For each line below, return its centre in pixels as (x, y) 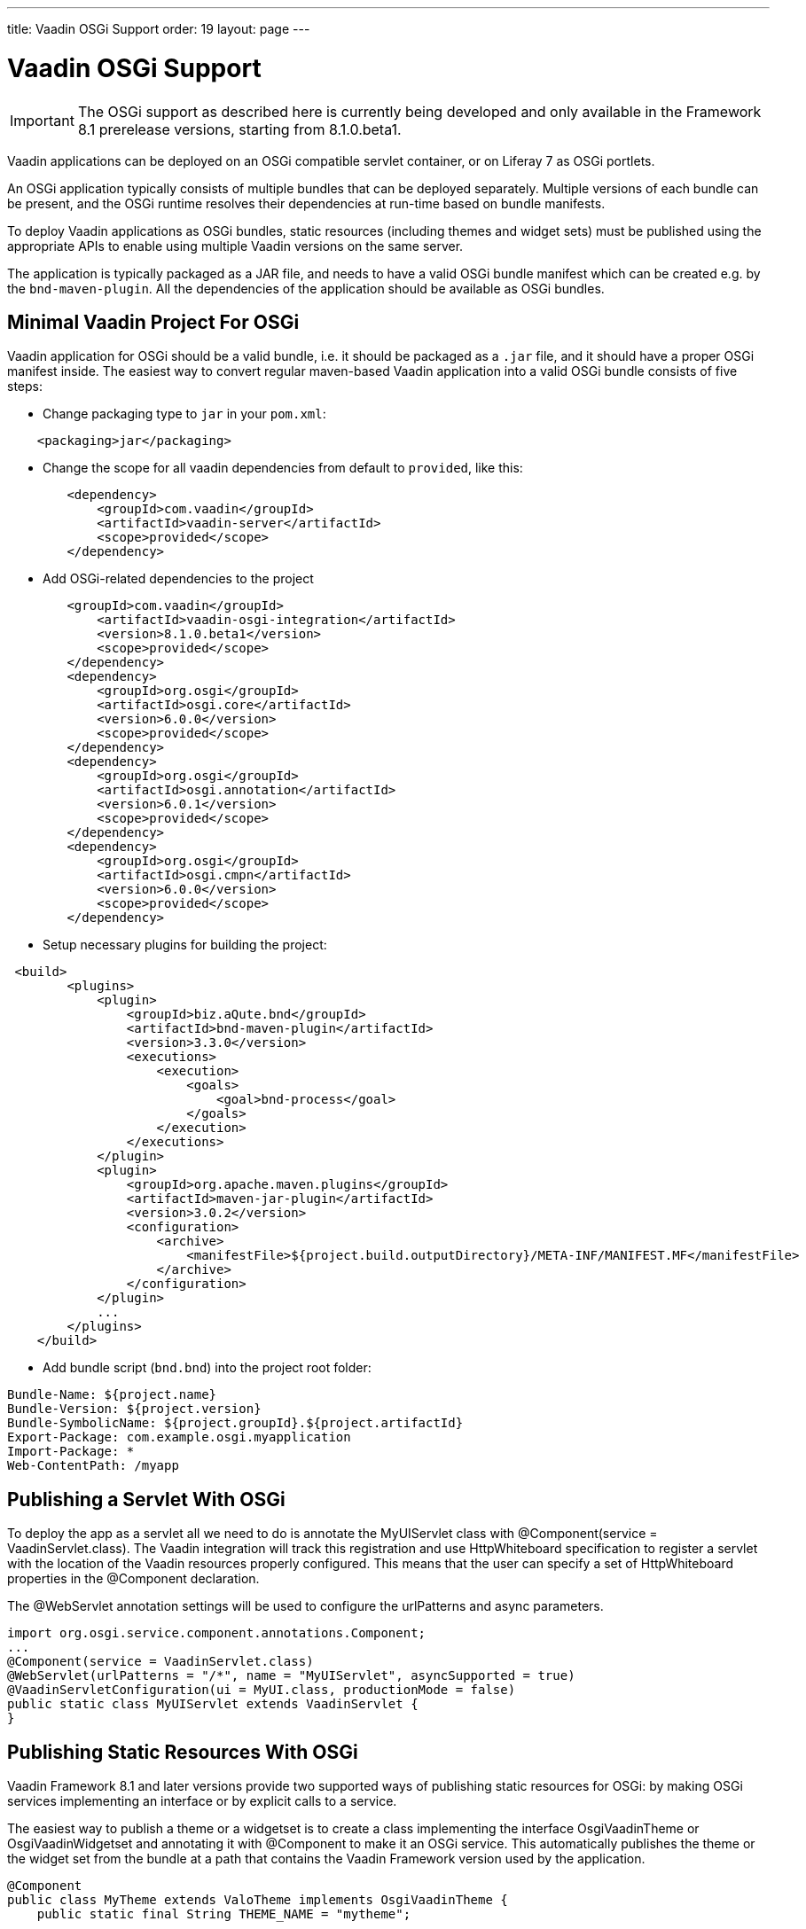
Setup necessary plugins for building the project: (185, 945)
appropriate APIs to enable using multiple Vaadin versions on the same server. (235, 246)
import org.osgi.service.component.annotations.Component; (217, 1633)
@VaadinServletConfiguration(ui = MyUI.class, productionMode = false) (262, 1690)
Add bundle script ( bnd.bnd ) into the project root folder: (207, 1368)
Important (42, 120)
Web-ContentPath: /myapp (93, 1466)
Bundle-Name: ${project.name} (112, 1395)
